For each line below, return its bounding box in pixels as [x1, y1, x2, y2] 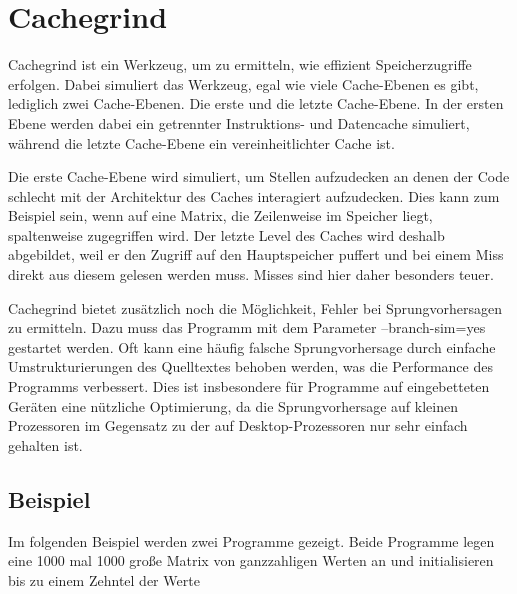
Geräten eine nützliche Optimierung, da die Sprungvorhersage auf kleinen [8, 395, 458, 416]
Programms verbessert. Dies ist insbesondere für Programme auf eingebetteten [8, 376, 490, 397]
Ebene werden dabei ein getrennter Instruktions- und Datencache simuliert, [8, 112, 470, 133]
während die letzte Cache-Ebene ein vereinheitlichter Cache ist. [8, 132, 395, 153]
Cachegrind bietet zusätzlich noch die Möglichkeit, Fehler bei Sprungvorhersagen [8, 297, 503, 318]
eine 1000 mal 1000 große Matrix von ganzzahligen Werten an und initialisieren [8, 550, 494, 571]
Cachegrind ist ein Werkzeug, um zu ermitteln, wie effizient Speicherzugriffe [8, 54, 472, 75]
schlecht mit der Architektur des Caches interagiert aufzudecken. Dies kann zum [8, 185, 500, 206]
